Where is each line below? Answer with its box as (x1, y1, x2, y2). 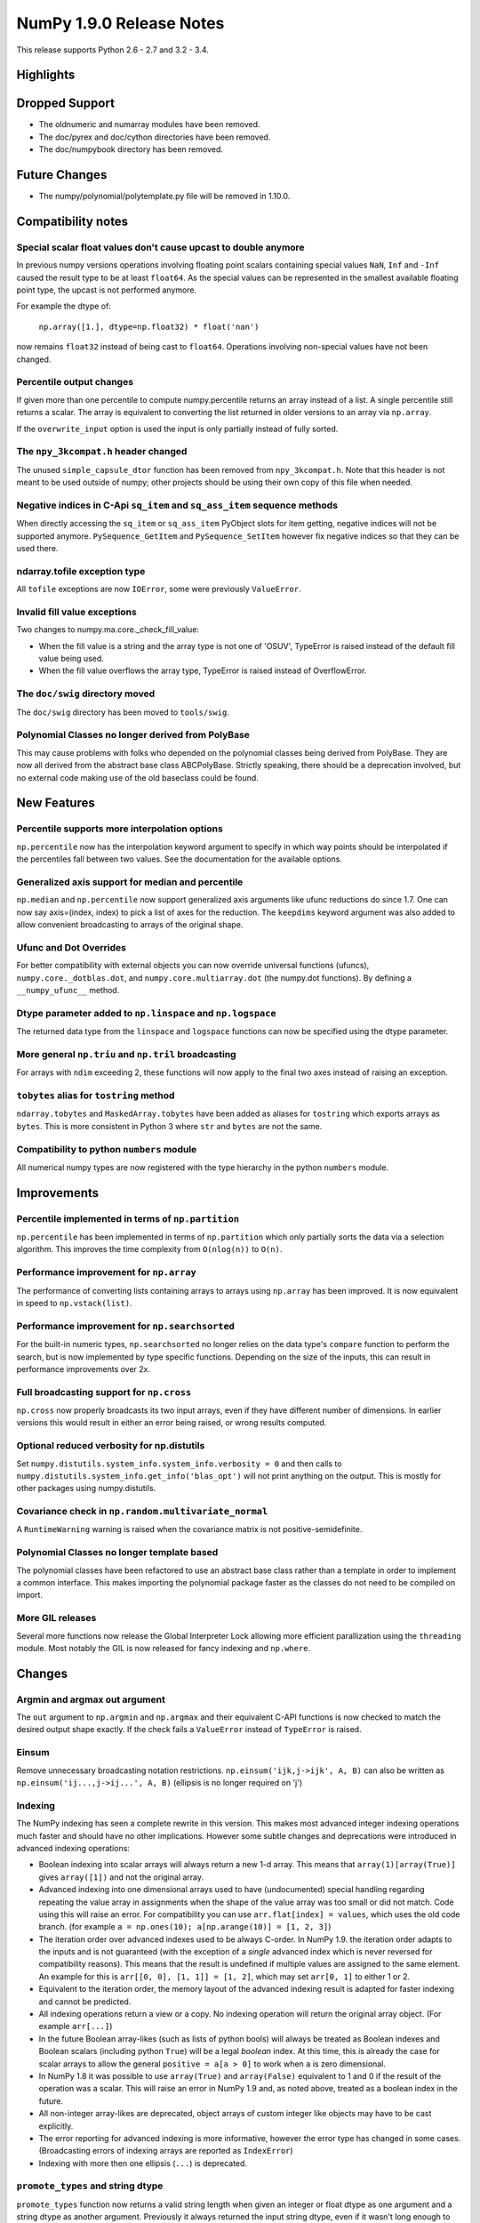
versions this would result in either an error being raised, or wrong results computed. (16, 1417, 327, 1428)
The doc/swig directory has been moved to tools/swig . (16, 707, 230, 718)
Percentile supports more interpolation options (16, 823, 224, 835)
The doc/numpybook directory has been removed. (38, 144, 224, 155)
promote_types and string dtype (16, 2179, 164, 2192)
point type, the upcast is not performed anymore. (16, 285, 197, 295)
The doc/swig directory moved (16, 687, 156, 700)
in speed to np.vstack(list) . (16, 1297, 132, 1308)
